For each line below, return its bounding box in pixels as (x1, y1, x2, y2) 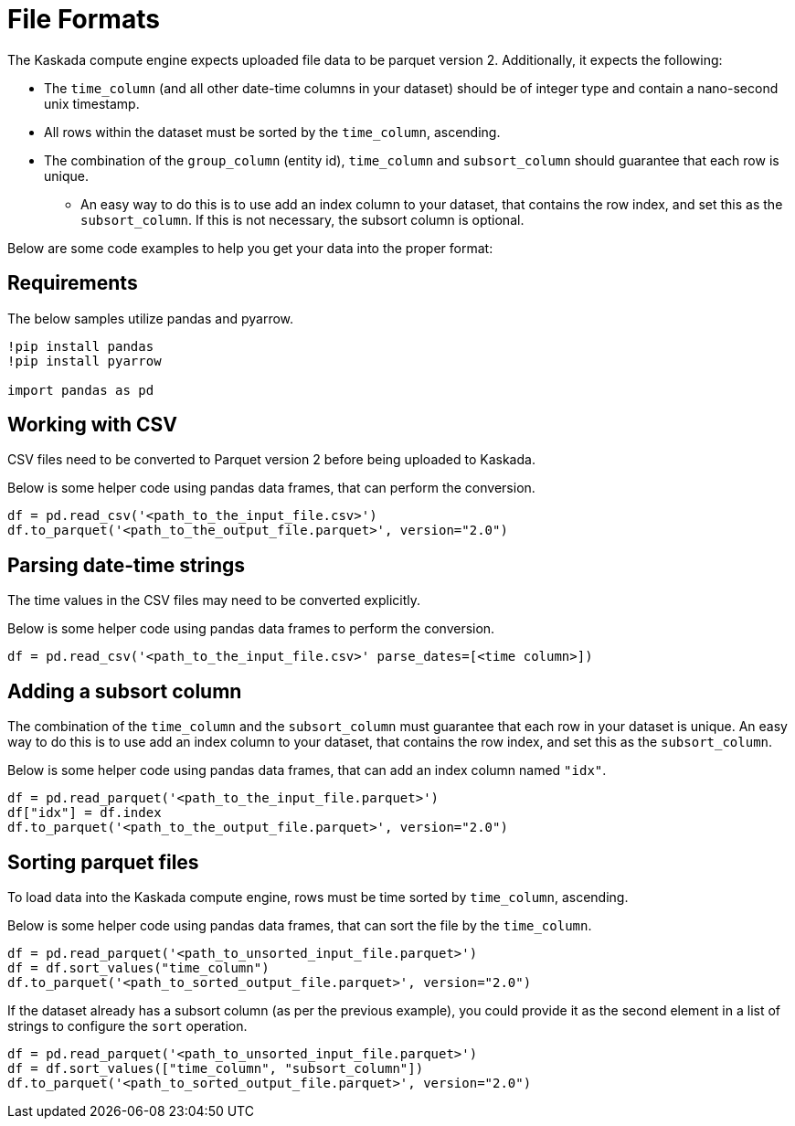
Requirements (7, 271, 138, 295)
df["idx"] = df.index (7, 805, 162, 821)
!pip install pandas (7, 338, 154, 354)
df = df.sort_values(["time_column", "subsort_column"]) (7, 1060, 424, 1076)
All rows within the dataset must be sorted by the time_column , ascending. (44, 123, 501, 140)
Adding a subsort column (7, 679, 242, 703)
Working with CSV (7, 413, 177, 437)
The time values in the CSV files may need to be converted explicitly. (7, 592, 421, 609)
